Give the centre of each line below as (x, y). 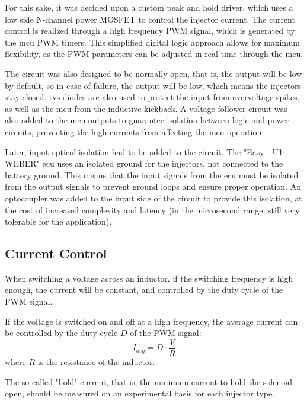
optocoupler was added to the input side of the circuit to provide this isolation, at (153, 198)
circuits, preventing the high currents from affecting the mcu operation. (135, 131)
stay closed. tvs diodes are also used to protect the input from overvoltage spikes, (152, 97)
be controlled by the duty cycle (61, 333)
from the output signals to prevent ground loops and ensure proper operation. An (153, 186)
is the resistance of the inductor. (96, 361)
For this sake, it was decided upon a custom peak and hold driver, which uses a (149, 7)
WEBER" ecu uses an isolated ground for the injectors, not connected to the (144, 163)
